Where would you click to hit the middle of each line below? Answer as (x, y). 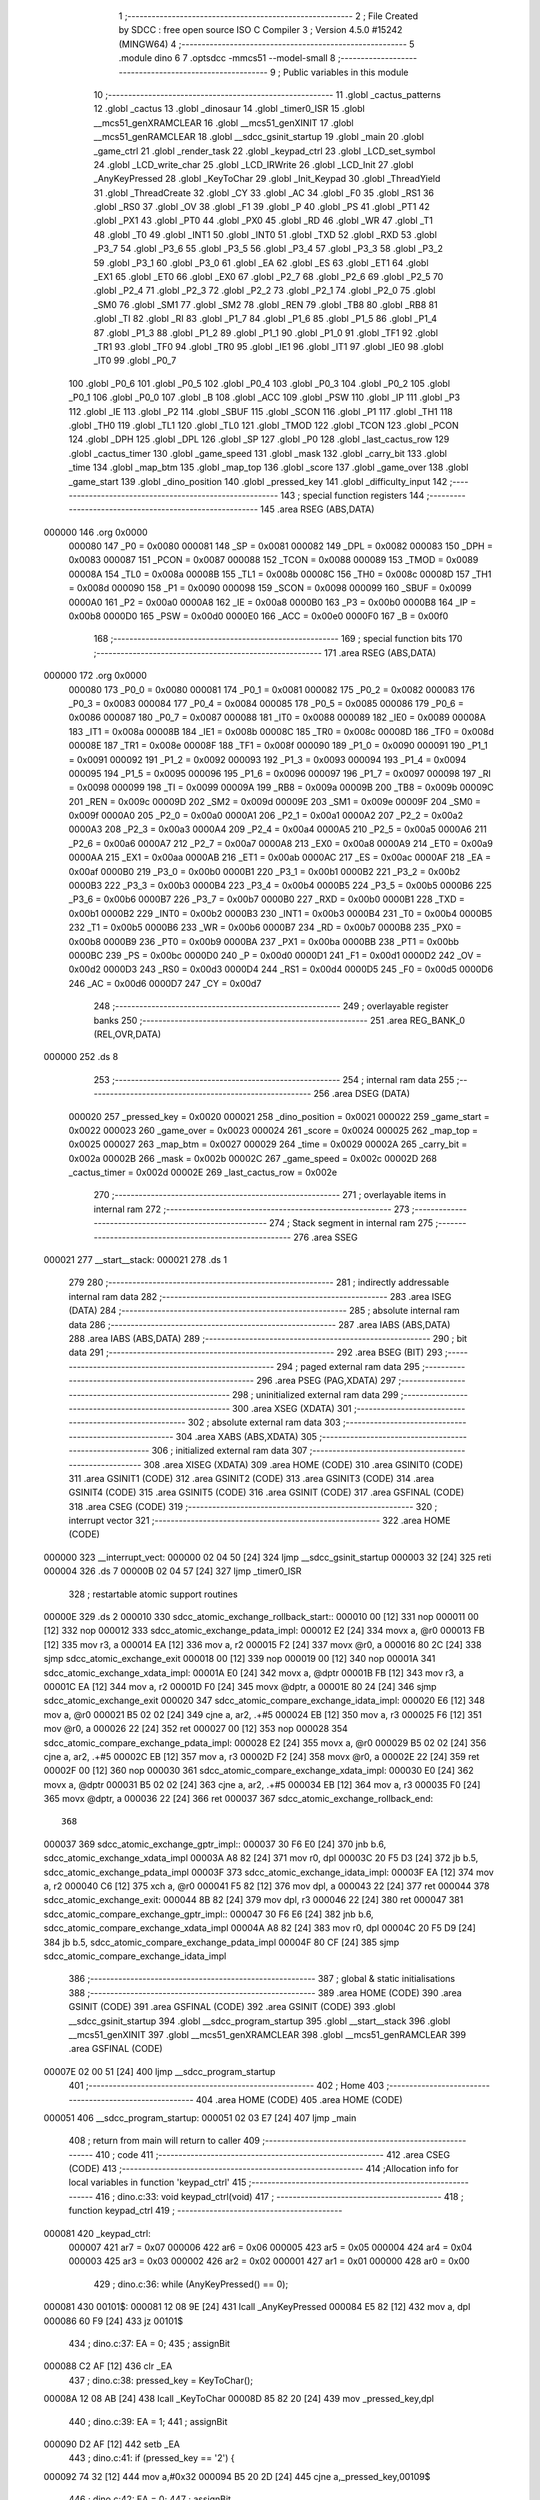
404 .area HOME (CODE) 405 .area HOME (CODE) (299, 2099)
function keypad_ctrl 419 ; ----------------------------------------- (205, 2211)
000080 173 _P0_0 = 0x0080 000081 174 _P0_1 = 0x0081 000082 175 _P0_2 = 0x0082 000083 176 (271, 689)
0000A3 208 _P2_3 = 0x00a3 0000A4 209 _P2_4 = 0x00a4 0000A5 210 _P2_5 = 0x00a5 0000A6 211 (277, 829)
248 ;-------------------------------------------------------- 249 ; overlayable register (271, 1006)
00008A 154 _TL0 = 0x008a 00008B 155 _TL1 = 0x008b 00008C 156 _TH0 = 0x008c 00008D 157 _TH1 (280, 574)
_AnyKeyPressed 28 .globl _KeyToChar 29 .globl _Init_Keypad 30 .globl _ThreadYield (267, 179)
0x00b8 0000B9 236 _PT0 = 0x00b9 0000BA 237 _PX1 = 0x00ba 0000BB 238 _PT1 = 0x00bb (264, 941)
